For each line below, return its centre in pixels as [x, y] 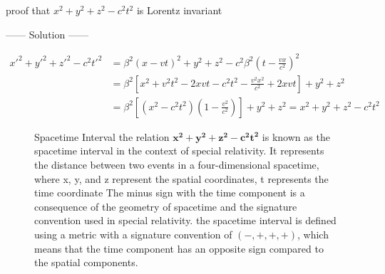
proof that [28, 10]
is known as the [296, 136]
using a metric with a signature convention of [133, 234]
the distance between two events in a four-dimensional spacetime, [177, 164]
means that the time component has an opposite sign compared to [179, 248]
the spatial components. [86, 262]
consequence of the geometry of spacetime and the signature [166, 206]
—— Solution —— [47, 34]
